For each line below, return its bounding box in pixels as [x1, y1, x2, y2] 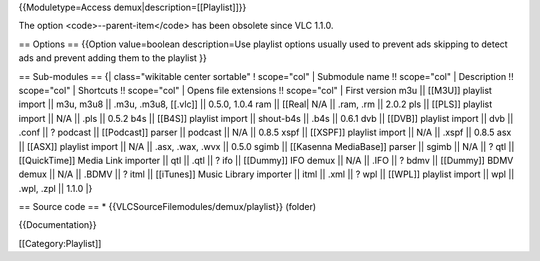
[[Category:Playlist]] [18, 237, 102, 249]
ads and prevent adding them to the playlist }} [18, 52, 207, 64]
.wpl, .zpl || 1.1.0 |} [18, 182, 93, 194]
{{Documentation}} [18, 219, 97, 231]
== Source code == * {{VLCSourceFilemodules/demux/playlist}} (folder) [18, 201, 317, 213]
